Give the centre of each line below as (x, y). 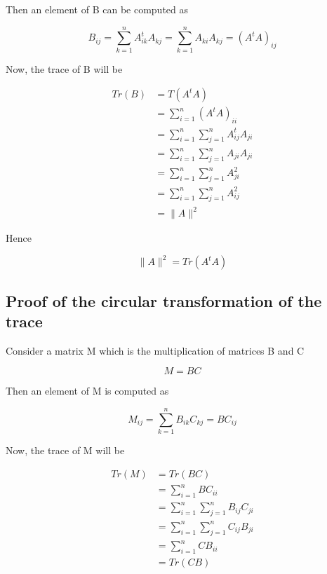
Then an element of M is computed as (87, 391)
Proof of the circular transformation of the (164, 300)
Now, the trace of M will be (65, 450)
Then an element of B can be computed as (97, 9)
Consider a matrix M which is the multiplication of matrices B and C (155, 350)
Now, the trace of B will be (64, 68)
